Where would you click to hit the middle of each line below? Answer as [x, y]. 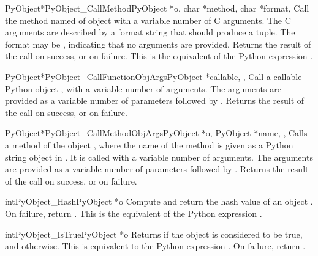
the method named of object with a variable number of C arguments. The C [148, 20]
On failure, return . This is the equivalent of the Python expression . [134, 213]
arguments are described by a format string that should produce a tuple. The [150, 32]
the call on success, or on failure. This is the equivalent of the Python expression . [159, 56]
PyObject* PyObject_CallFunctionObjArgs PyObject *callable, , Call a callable [153, 76]
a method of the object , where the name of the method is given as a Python [149, 144]
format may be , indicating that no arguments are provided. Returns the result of [158, 44]
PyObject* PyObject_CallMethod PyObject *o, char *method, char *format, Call [157, 8]
